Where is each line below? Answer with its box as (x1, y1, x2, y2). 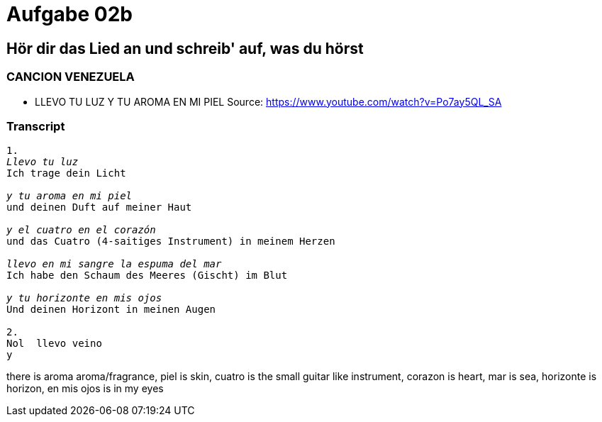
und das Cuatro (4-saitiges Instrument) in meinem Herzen (6, 235, 335, 248)
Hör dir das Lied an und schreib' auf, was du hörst (6, 39, 364, 57)
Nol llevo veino (6, 338, 102, 350)
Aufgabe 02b (6, 2, 133, 26)
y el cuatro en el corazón (6, 224, 156, 236)
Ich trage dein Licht (6, 167, 126, 179)
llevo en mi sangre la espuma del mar (6, 258, 222, 270)
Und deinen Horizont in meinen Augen (6, 304, 216, 316)
